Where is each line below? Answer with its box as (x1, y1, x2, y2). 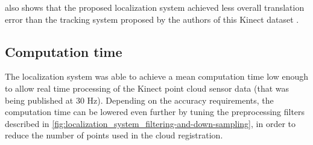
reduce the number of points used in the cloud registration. (5, 129, 223, 141)
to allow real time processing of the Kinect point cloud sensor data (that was (5, 81, 289, 94)
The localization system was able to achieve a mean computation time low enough (5, 70, 308, 83)
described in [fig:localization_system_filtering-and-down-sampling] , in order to (5, 117, 296, 129)
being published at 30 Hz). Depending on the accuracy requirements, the (5, 93, 274, 106)
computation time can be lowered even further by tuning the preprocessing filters (5, 105, 305, 118)
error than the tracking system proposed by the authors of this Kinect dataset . (5, 13, 299, 25)
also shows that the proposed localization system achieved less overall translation (5, 1, 305, 13)
